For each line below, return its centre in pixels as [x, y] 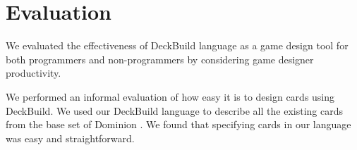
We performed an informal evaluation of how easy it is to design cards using [170, 96]
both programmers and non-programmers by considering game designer [160, 59]
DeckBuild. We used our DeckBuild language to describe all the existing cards [174, 110]
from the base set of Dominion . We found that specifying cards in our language [178, 124]
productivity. [34, 73]
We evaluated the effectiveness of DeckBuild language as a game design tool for [177, 45]
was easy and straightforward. [70, 138]
